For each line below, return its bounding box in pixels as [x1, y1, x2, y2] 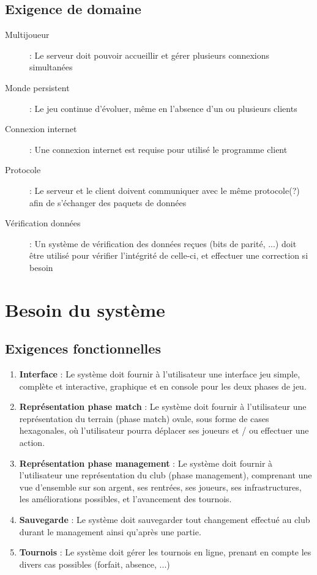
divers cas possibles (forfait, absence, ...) [19, 557, 170, 570]
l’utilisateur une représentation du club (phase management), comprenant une [19, 469, 312, 481]
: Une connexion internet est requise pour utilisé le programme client [29, 143, 288, 155]
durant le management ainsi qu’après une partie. [19, 525, 201, 538]
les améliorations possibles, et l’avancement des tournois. [19, 492, 232, 505]
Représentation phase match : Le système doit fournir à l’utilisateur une [19, 400, 307, 413]
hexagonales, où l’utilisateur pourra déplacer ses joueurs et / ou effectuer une [19, 424, 309, 437]
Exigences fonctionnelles [5, 339, 161, 358]
